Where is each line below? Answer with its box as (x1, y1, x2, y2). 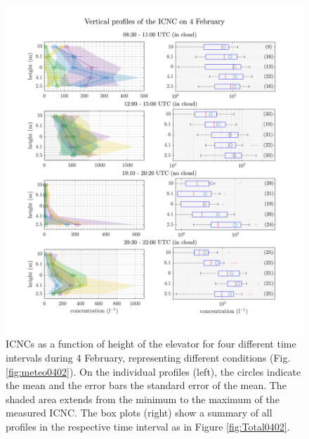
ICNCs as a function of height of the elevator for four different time (6, 336, 296, 351)
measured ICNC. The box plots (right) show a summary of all (6, 405, 272, 420)
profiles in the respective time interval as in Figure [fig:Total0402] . (6, 419, 290, 433)
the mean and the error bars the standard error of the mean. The (6, 378, 287, 393)
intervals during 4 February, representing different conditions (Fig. (6, 350, 291, 365)
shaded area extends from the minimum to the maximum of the (6, 391, 280, 406)
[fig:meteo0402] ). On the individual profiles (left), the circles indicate (6, 364, 301, 378)
